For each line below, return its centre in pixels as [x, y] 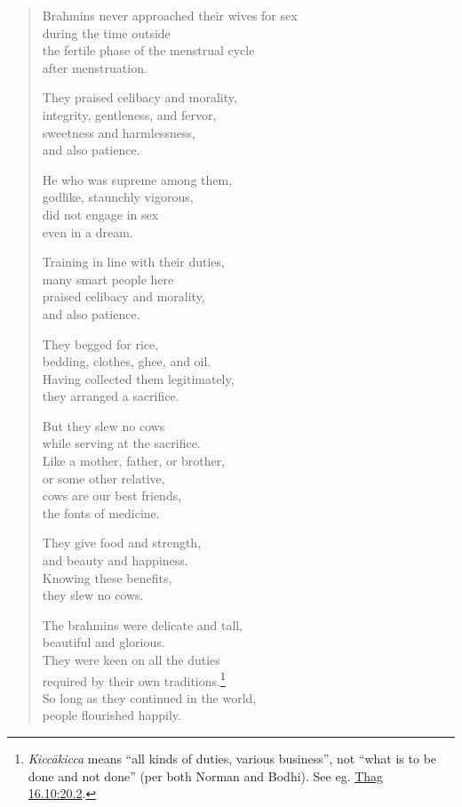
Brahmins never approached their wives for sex [170, 15]
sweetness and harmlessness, [119, 132]
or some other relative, [104, 478]
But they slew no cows [104, 425]
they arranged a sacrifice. [111, 396]
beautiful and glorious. [104, 642]
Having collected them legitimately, [138, 378]
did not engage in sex [100, 214]
